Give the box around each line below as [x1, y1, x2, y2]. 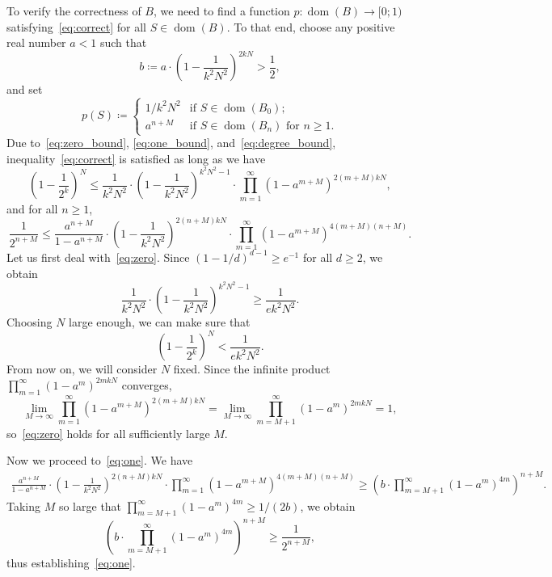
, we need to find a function [154, 2, 290, 19]
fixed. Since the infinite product [173, 360, 331, 377]
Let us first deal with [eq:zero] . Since [6, 248, 190, 265]
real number [6, 34, 66, 51]
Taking [6, 497, 41, 514]
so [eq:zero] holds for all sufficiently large [6, 424, 210, 441]
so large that [58, 497, 122, 514]
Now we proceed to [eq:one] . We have [6, 452, 193, 469]
